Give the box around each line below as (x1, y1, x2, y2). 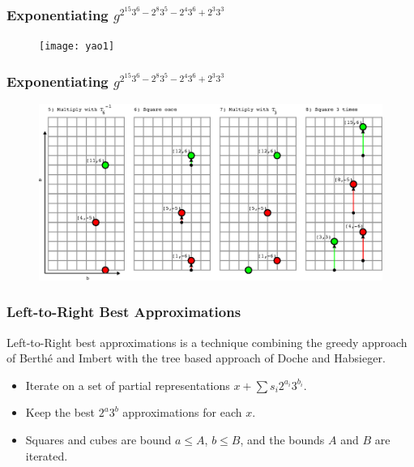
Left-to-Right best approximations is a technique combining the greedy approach (6, 333, 408, 350)
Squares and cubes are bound (25, 431, 172, 448)
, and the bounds (240, 431, 325, 448)
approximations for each (122, 404, 242, 421)
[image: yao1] (39, 41, 115, 53)
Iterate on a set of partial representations (25, 376, 230, 393)
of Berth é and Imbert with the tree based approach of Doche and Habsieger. (6, 349, 386, 366)
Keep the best (25, 404, 96, 421)
